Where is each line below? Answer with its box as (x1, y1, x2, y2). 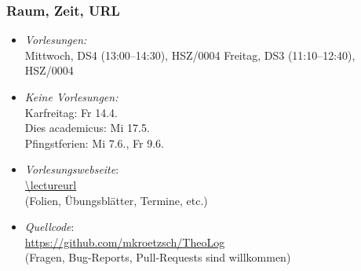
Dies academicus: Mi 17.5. (24, 119, 150, 136)
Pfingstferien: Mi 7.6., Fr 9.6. (24, 134, 164, 151)
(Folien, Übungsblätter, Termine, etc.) (24, 192, 208, 208)
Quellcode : (24, 218, 75, 235)
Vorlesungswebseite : (24, 161, 119, 178)
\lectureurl (24, 176, 77, 192)
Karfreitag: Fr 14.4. (24, 104, 118, 120)
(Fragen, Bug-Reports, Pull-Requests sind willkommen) (24, 249, 291, 266)
